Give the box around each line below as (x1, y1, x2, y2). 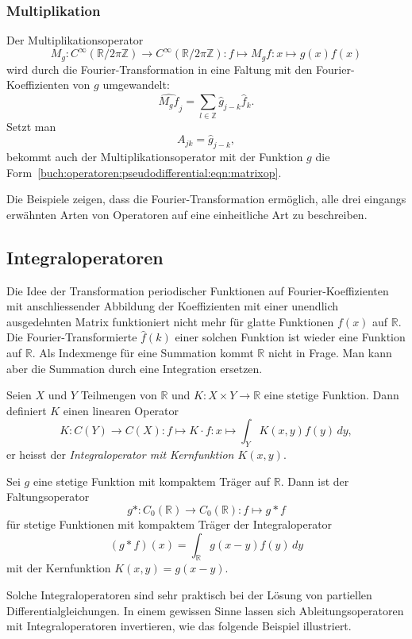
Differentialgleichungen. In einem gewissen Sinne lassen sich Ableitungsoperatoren (6, 602, 404, 618)
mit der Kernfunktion (6, 560, 111, 576)
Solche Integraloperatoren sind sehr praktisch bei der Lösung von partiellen (6, 587, 372, 602)
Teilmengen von (80, 387, 157, 403)
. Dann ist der (280, 472, 349, 489)
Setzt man (6, 117, 56, 134)
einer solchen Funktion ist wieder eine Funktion (175, 329, 406, 345)
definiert (6, 402, 47, 418)
